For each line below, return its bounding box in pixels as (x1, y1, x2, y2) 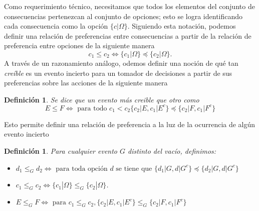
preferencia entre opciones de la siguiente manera (4, 40, 155, 51)
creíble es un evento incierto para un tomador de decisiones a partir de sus (4, 67, 232, 78)
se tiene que (116, 165, 152, 172)
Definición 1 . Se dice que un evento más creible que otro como (4, 94, 199, 104)
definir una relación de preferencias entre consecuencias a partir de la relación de (4, 30, 251, 41)
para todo (77, 104, 107, 112)
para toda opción (56, 165, 108, 172)
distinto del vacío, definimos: (128, 146, 216, 156)
